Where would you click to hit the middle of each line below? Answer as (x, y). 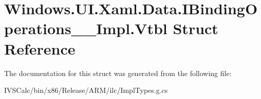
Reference (40, 48)
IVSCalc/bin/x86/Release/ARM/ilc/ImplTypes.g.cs (86, 90)
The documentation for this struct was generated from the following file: (118, 73)
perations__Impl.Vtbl (86, 28)
